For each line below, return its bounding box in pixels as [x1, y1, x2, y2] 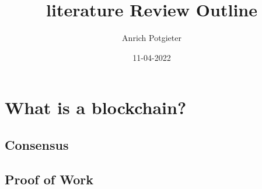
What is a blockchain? [5, 95, 187, 119]
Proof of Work [5, 170, 93, 188]
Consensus [5, 135, 69, 153]
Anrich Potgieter [122, 32, 181, 44]
